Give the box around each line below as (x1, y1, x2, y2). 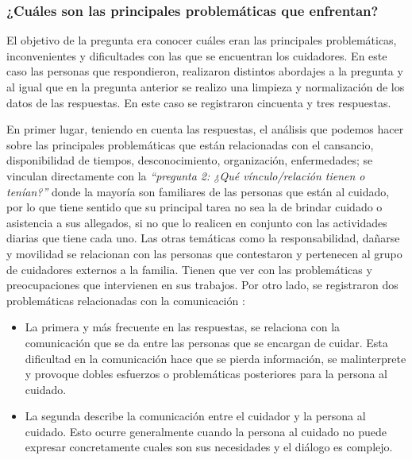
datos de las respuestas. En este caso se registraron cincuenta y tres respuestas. (6, 94, 391, 110)
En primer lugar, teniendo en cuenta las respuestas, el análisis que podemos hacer (6, 121, 404, 137)
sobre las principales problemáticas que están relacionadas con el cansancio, (6, 136, 374, 153)
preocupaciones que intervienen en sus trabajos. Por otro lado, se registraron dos (6, 276, 399, 293)
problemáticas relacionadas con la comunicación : (6, 292, 245, 308)
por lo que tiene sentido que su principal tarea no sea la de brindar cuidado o (6, 199, 383, 215)
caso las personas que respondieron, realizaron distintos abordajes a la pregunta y (6, 63, 403, 79)
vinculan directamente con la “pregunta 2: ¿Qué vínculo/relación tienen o (6, 167, 365, 184)
